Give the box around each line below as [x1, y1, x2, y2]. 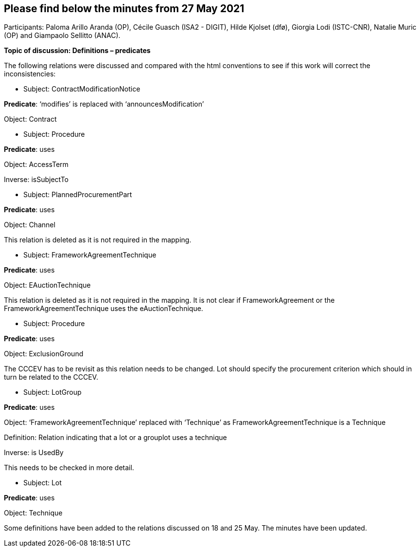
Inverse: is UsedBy [4, 448, 64, 457]
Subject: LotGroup [23, 388, 82, 397]
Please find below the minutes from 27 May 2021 [4, 2, 245, 15]
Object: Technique [4, 509, 63, 517]
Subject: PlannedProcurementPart [23, 190, 132, 199]
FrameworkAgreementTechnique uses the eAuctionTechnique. [4, 304, 203, 313]
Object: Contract [4, 115, 57, 124]
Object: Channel [4, 220, 55, 229]
